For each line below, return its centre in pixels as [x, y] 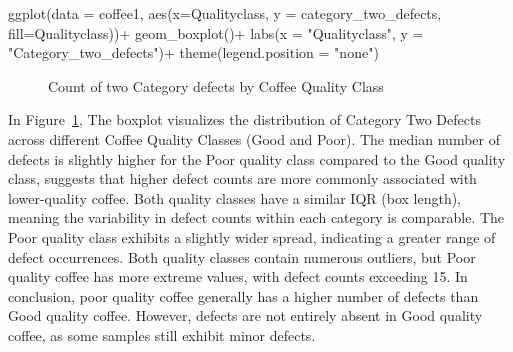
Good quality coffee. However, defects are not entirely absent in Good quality [245, 315]
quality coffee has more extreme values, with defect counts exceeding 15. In [238, 276]
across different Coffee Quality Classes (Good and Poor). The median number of [254, 138]
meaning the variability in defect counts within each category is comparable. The [256, 217]
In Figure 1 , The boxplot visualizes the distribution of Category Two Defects [244, 119]
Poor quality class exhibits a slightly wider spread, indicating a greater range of [252, 236]
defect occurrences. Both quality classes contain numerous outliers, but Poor [242, 256]
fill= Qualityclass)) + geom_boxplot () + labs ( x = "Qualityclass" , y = [216, 32]
